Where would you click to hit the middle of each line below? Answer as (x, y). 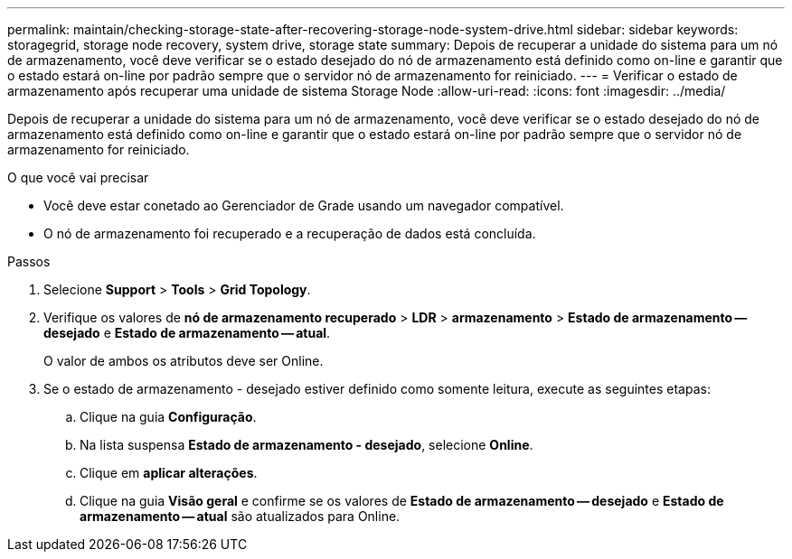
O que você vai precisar (78, 177)
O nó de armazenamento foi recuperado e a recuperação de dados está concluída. (290, 233)
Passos (29, 261)
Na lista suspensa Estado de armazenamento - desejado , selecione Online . (306, 445)
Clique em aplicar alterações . (169, 473)
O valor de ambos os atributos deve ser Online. (184, 361)
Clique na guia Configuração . (168, 417)
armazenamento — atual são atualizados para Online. (240, 516)
